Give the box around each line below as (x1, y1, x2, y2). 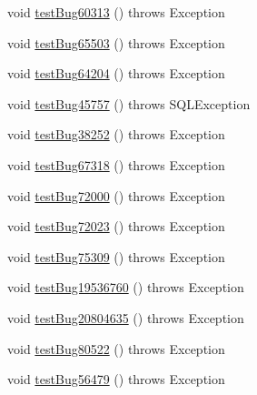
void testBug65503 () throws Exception (7, 33, 225, 52)
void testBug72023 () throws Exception (7, 217, 225, 236)
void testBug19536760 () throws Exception (7, 278, 244, 297)
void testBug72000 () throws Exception (7, 186, 225, 205)
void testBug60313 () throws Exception (7, 3, 225, 21)
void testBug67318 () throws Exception (7, 155, 225, 174)
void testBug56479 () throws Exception (7, 370, 225, 389)
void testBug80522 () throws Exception (7, 339, 225, 358)
